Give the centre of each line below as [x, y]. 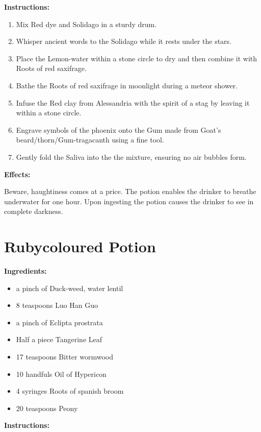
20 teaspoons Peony [47, 408]
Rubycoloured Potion [80, 246]
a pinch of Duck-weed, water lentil [70, 288]
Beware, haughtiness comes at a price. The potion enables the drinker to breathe [130, 191]
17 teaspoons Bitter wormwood [64, 356]
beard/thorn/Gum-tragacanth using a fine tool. [90, 140]
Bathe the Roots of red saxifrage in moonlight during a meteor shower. [127, 85]
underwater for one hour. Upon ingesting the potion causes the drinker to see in [129, 201]
